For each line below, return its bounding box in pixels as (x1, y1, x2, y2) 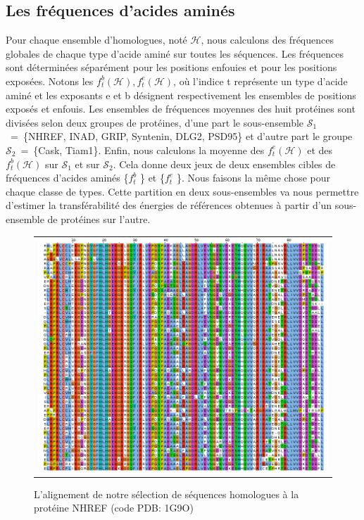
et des (307, 142, 333, 157)
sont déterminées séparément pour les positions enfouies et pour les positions (6, 60, 337, 75)
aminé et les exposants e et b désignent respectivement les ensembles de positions (6, 87, 356, 102)
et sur (75, 156, 100, 171)
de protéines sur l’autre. (47, 211, 151, 226)
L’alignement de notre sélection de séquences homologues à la (34, 486, 299, 501)
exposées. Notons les (6, 73, 94, 88)
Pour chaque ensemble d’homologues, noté (6, 32, 187, 47)
